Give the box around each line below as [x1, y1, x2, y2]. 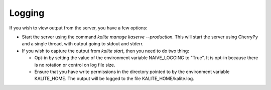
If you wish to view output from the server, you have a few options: [9, 25, 148, 31]
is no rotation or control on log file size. [34, 62, 115, 68]
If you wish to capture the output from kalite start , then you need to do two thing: [22, 48, 189, 54]
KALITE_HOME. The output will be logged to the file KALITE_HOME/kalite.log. [34, 76, 194, 82]
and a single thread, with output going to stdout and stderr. [22, 41, 144, 47]
